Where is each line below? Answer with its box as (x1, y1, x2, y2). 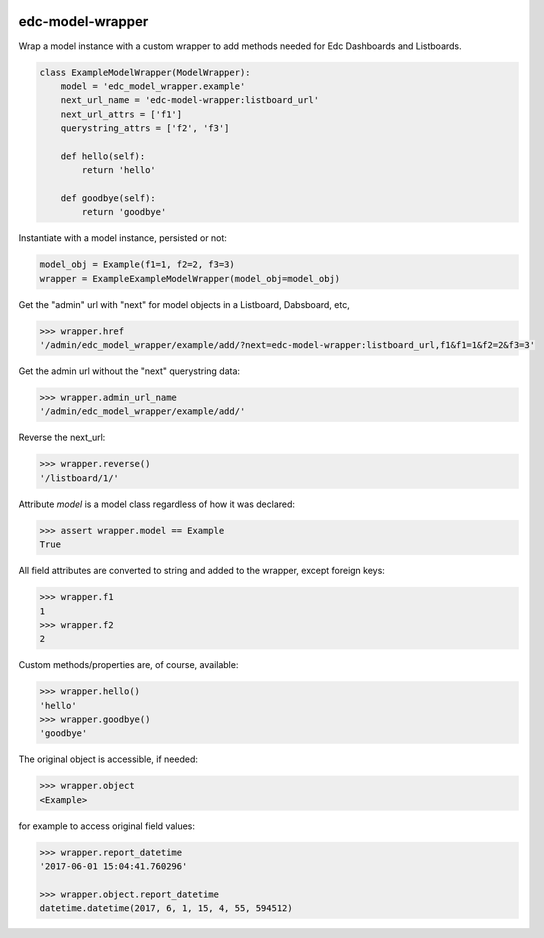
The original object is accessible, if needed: (18, 753, 199, 765)
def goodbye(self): (60, 193, 157, 204)
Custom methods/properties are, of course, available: (18, 659, 239, 671)
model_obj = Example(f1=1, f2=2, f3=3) (39, 259, 235, 270)
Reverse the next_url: (18, 431, 106, 444)
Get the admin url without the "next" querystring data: (18, 365, 240, 377)
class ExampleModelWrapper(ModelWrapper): (39, 66, 251, 78)
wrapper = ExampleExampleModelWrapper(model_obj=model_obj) (39, 273, 341, 284)
